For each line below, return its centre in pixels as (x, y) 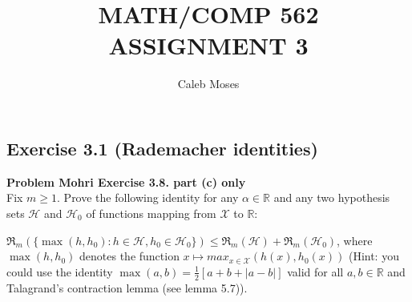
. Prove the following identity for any (148, 197)
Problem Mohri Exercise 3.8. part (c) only (126, 181)
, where (355, 240)
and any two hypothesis (332, 197)
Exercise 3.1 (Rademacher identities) (162, 148)
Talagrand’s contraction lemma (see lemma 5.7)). (127, 287)
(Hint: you (374, 256)
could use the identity (60, 271)
